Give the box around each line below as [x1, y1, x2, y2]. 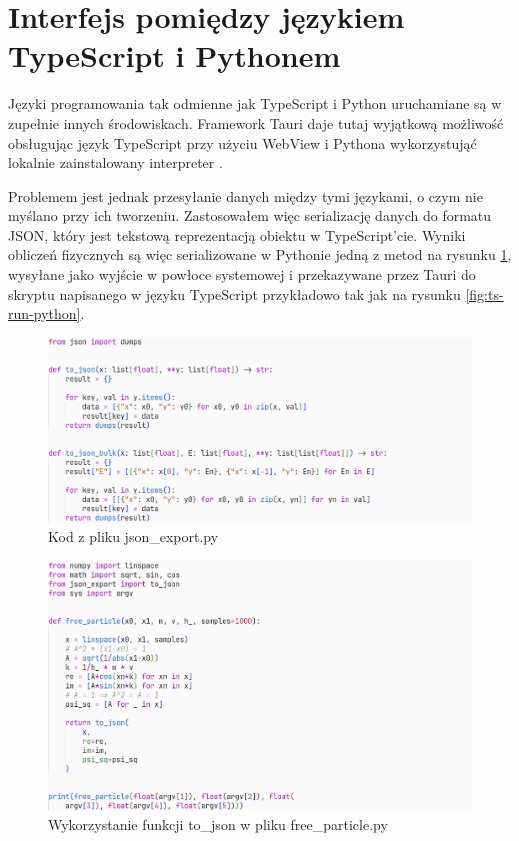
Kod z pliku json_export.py [48, 526, 219, 547]
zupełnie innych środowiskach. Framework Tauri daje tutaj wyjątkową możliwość [8, 112, 504, 133]
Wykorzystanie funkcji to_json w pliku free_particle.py [48, 813, 388, 834]
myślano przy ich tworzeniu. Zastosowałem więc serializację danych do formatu [8, 205, 492, 226]
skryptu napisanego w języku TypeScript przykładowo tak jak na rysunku [8, 283, 461, 304]
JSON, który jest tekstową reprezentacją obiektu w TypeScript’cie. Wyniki [8, 224, 466, 245]
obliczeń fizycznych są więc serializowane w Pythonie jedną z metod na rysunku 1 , [8, 244, 512, 265]
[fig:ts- [465, 283, 504, 304]
